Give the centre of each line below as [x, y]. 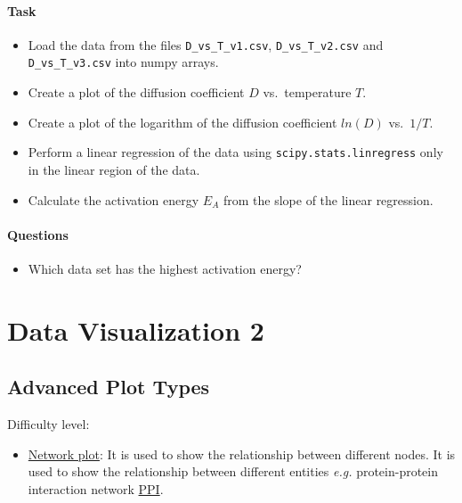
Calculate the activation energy [113, 199]
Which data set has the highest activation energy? [165, 268]
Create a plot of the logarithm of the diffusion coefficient [182, 122]
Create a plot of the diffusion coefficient [136, 92]
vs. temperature [307, 92]
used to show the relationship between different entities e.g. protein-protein [233, 471]
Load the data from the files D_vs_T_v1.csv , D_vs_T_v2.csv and [206, 44]
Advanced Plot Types [109, 387]
